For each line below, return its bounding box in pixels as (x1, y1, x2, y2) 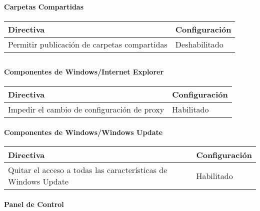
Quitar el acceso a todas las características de (8, 164, 167, 176)
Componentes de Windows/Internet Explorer (4, 66, 164, 77)
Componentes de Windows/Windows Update (4, 126, 163, 137)
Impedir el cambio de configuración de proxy (8, 103, 164, 115)
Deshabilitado (175, 38, 223, 50)
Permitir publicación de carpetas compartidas (8, 38, 167, 50)
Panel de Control (4, 198, 64, 209)
